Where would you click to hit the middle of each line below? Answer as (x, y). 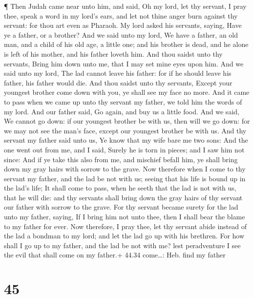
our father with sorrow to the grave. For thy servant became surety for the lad (121, 207)
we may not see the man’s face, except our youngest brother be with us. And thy (125, 130)
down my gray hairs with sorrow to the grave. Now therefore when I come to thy (125, 169)
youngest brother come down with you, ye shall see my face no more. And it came (127, 92)
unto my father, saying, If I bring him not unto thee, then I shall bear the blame (125, 217)
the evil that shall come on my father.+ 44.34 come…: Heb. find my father (115, 255)
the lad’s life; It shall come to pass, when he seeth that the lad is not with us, (120, 188)
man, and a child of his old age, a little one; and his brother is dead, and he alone (126, 44)
